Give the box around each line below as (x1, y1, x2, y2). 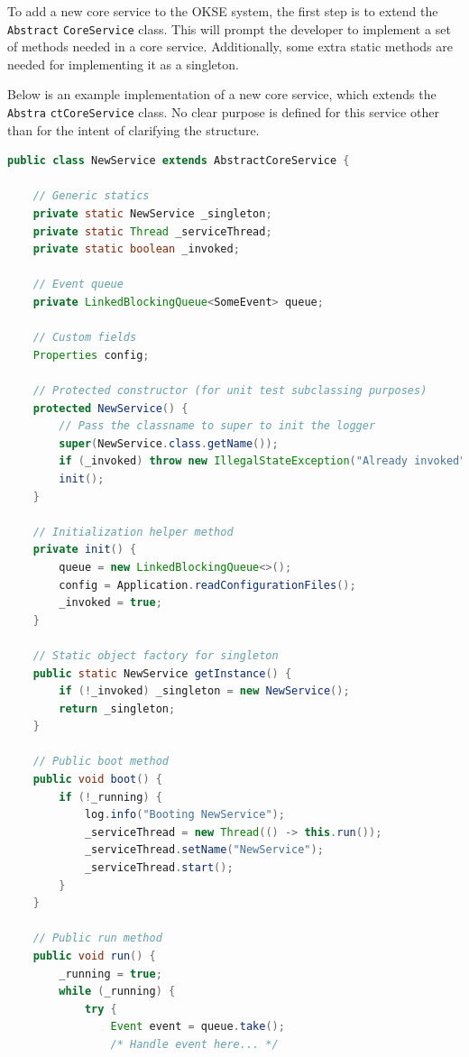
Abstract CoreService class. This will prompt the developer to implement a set (7, 19, 451, 38)
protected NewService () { (32, 401, 189, 415)
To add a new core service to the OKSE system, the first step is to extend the (7, 2, 438, 20)
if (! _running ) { (59, 790, 162, 804)
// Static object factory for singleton (32, 648, 279, 662)
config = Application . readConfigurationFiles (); (59, 578, 356, 592)
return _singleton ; (59, 702, 176, 715)
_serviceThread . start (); (84, 861, 234, 875)
